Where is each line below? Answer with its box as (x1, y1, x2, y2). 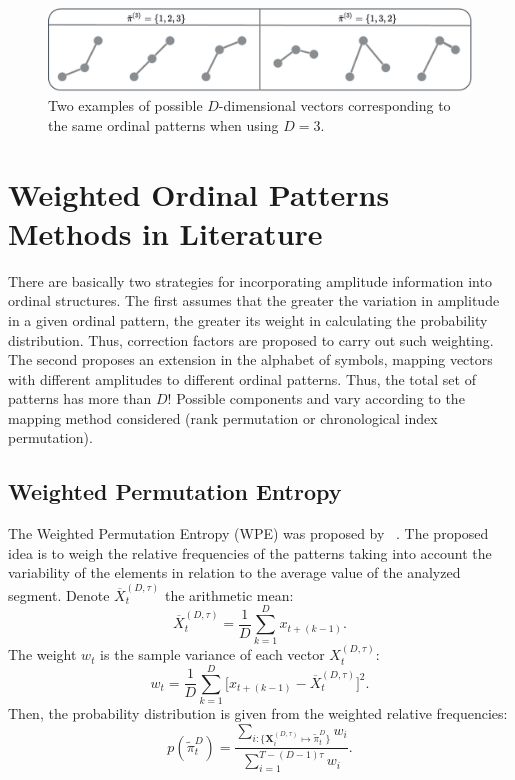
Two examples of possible (48, 95, 203, 116)
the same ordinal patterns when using (48, 114, 279, 135)
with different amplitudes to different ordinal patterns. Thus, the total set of (8, 368, 476, 389)
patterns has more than (8, 388, 152, 409)
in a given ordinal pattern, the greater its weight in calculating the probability (8, 309, 488, 330)
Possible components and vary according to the (176, 388, 465, 409)
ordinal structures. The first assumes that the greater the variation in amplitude (8, 290, 500, 311)
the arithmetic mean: (164, 584, 294, 605)
